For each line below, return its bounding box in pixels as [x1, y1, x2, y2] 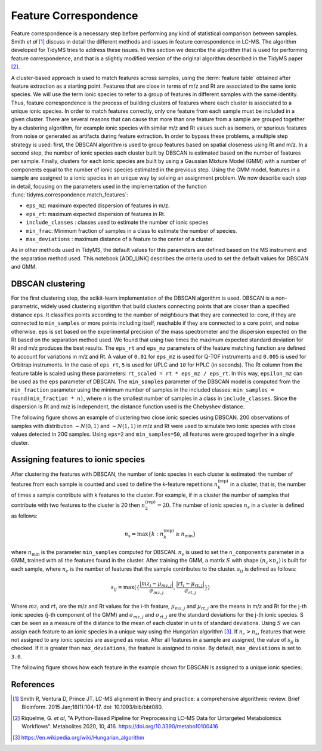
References [11, 679, 55, 690]
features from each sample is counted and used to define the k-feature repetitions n [11, 481, 218, 488]
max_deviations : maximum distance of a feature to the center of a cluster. [26, 235, 214, 242]
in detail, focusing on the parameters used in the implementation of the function [11, 183, 207, 190]
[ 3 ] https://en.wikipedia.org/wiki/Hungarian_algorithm [13, 734, 144, 741]
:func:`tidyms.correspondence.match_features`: [11, 191, 128, 198]
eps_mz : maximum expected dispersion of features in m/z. [26, 202, 170, 209]
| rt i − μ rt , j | [176, 580, 205, 588]
